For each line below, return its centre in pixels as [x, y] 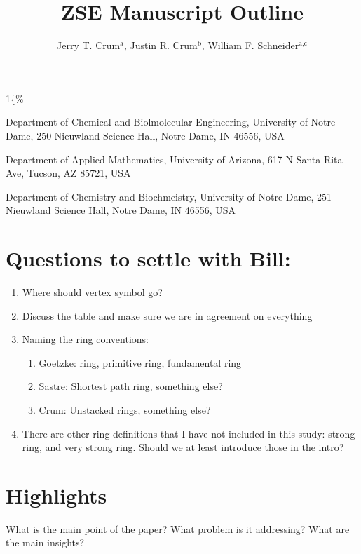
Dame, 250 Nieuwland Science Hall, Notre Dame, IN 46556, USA [145, 135]
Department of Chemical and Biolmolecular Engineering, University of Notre [171, 122]
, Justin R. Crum [161, 45]
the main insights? [45, 542]
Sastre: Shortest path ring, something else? [131, 386]
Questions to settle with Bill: [148, 258]
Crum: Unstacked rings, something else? [125, 409]
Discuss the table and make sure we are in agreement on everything [167, 315]
